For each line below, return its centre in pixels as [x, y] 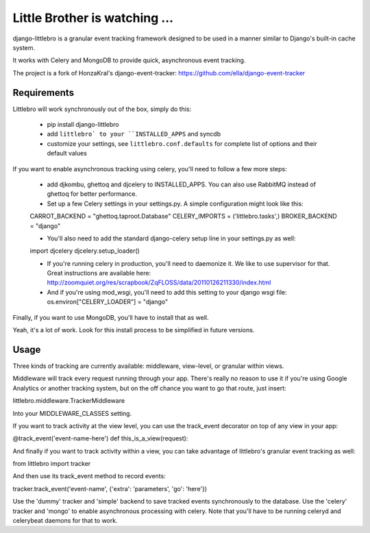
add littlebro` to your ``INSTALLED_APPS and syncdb [134, 134]
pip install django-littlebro [83, 125]
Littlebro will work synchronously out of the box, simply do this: [102, 109]
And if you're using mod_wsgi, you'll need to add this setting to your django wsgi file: [167, 292]
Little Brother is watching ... [93, 18]
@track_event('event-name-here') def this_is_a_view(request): [100, 438]
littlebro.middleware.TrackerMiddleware [69, 401]
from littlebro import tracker [52, 464]
